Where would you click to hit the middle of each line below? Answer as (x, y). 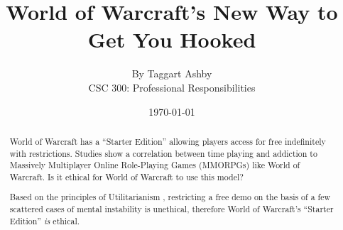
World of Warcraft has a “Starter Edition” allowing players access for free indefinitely (168, 141)
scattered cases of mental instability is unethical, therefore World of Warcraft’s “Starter (171, 209)
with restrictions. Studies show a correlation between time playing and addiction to (163, 153)
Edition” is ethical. (45, 220)
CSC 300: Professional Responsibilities (172, 87)
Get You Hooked (172, 39)
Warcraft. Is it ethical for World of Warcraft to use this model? (126, 176)
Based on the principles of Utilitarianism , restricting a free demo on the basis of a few (170, 197)
